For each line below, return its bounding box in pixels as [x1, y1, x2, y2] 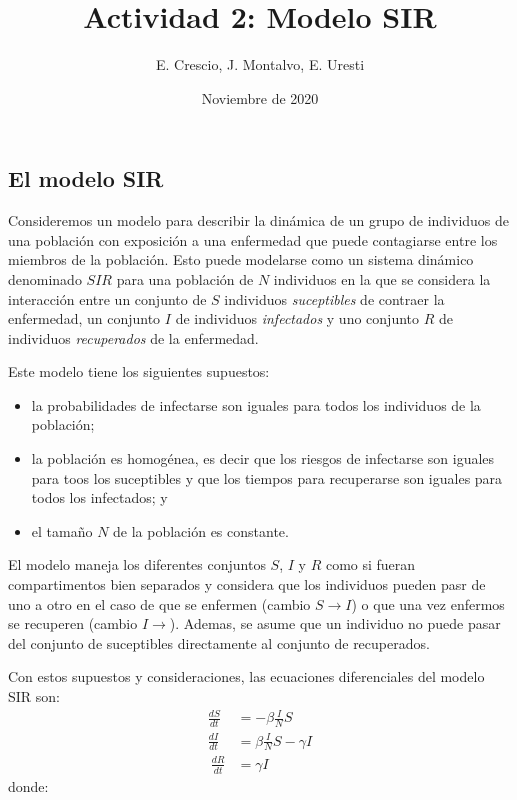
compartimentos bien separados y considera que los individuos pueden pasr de [8, 574, 486, 595]
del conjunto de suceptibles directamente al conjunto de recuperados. [8, 632, 430, 653]
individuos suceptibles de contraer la [224, 288, 445, 309]
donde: [8, 775, 49, 796]
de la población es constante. [113, 520, 289, 541]
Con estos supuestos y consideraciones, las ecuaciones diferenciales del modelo [8, 666, 485, 687]
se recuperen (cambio [8, 613, 138, 634]
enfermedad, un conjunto [8, 308, 161, 329]
